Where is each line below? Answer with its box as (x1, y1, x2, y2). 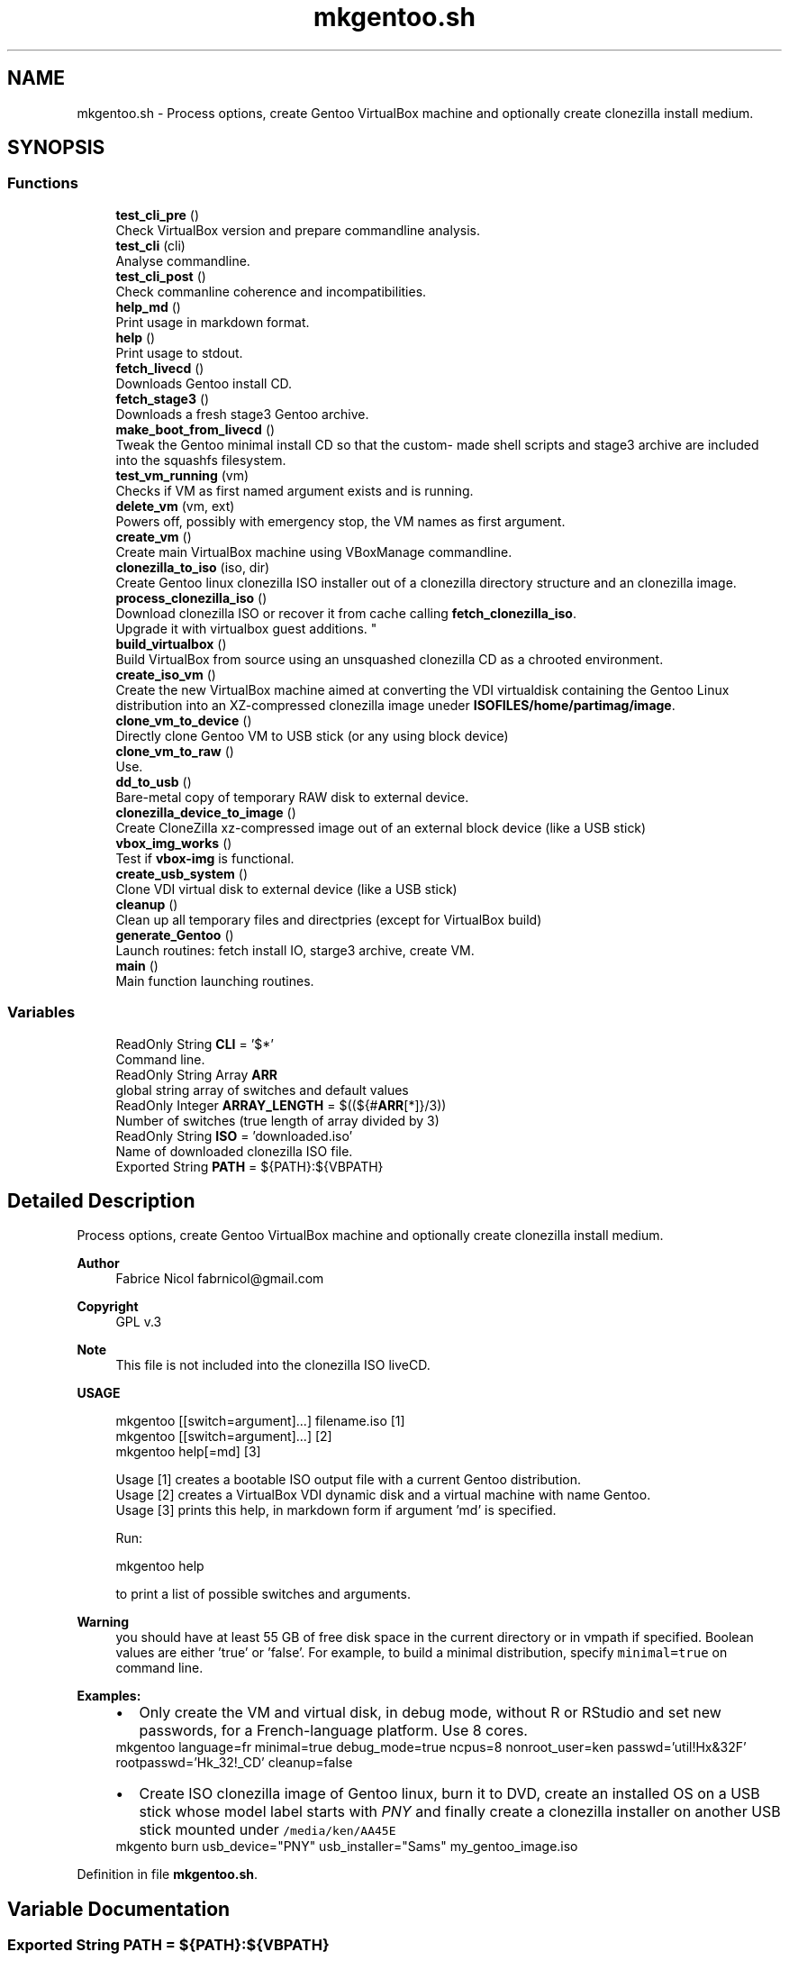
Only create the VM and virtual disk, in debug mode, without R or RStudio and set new (139, 1703, 721, 1722)
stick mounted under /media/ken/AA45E (139, 1820, 396, 1839)
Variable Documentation (7, 1897, 231, 1920)
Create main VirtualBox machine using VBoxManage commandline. (115, 543, 512, 560)
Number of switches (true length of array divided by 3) (115, 1112, 440, 1128)
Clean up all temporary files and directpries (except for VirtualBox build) (115, 911, 542, 927)
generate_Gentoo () (115, 926, 234, 943)
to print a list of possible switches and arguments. (115, 1586, 411, 1602)
